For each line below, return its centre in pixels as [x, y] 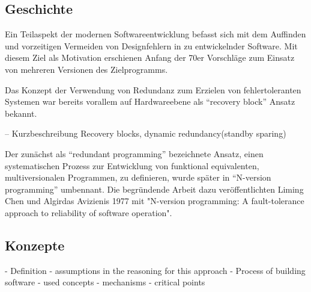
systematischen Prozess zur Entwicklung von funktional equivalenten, [132, 165]
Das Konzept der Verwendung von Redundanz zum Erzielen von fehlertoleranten [153, 89]
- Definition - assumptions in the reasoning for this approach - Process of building [155, 270]
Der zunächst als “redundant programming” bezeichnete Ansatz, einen [134, 153]
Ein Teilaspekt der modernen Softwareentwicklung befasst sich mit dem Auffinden [155, 34]
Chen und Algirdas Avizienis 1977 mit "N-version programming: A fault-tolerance [155, 201]
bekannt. [21, 113]
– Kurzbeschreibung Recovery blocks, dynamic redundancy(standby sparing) [146, 133]
